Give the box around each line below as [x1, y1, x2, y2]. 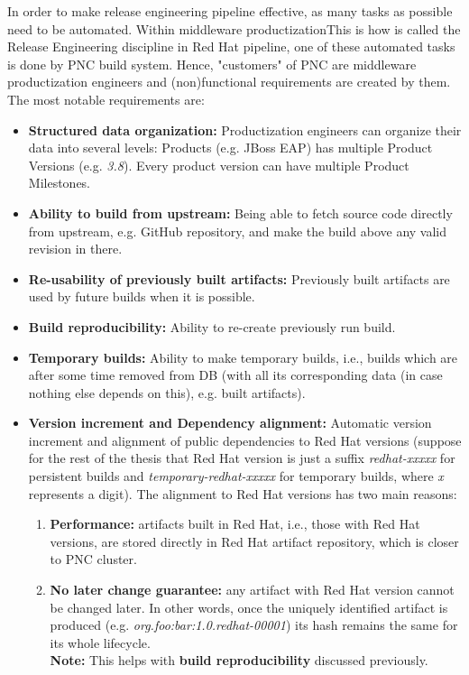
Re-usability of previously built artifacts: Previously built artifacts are [28, 269, 450, 288]
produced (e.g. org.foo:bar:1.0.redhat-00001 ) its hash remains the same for [50, 615, 458, 634]
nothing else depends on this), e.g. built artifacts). [28, 383, 306, 402]
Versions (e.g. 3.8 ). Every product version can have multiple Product [28, 155, 409, 174]
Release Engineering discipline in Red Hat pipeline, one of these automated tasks [7, 37, 455, 56]
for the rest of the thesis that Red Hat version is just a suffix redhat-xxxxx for [28, 448, 455, 467]
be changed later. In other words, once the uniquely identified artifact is [50, 597, 448, 616]
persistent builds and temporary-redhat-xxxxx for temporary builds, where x [28, 467, 444, 485]
